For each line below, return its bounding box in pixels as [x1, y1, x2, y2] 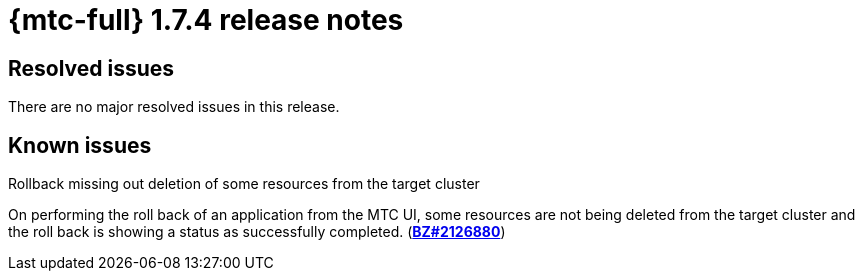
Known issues [8, 132, 152, 158]
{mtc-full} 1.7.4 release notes [8, 3, 404, 37]
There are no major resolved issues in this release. [8, 98, 340, 116]
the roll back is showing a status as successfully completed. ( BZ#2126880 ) [8, 223, 506, 241]
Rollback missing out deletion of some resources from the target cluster [8, 175, 480, 193]
